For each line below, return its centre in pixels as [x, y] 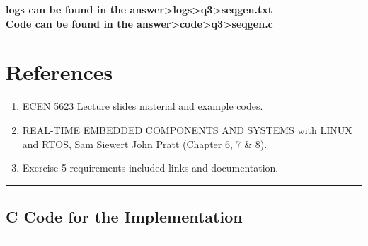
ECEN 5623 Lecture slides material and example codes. [143, 106]
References [59, 72]
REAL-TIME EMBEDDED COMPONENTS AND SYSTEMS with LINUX [187, 129]
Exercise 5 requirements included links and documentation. [150, 168]
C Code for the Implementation [124, 217]
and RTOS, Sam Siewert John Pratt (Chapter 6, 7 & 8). [145, 144]
